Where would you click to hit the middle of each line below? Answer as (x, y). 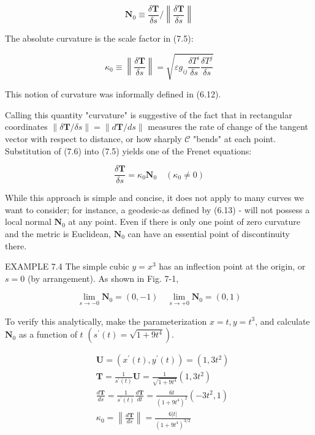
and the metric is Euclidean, (58, 233)
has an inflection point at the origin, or (232, 266)
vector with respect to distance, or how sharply (93, 138)
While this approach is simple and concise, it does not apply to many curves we (154, 198)
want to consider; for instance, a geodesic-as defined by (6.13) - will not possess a (157, 209)
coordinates (26, 127)
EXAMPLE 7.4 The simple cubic (67, 266)
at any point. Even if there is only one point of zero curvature (184, 221)
